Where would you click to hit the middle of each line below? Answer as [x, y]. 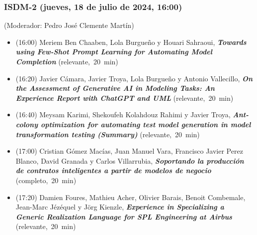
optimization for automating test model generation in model [146, 124]
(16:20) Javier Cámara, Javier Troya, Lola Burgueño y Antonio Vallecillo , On [134, 78]
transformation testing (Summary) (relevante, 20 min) [108, 134]
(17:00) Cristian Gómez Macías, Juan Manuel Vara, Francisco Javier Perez [129, 151]
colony [27, 124]
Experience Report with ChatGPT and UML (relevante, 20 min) [125, 98]
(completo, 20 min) [46, 180]
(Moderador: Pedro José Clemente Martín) [69, 25]
